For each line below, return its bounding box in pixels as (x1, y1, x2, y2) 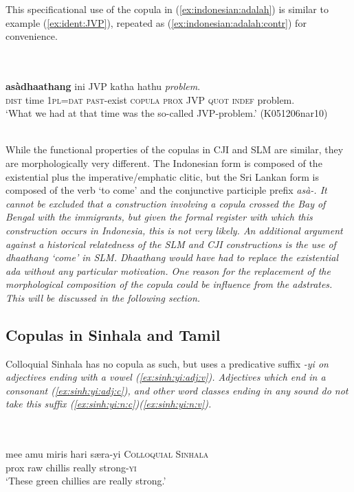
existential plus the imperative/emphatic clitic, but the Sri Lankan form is (5, 169, 319, 183)
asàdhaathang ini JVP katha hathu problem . (5, 78, 201, 93)
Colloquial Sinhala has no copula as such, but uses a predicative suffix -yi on (5, 356, 329, 370)
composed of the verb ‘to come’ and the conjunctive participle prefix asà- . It (5, 183, 327, 197)
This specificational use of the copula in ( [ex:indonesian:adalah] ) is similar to (5, 2, 329, 16)
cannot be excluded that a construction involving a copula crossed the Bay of (5, 196, 326, 210)
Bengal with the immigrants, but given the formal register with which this (5, 210, 313, 224)
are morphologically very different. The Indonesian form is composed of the (5, 155, 322, 170)
